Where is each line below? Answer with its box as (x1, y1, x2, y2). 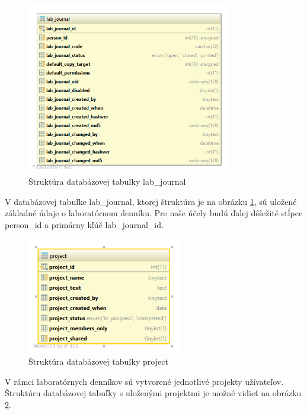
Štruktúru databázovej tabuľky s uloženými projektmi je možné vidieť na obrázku (5, 387, 302, 399)
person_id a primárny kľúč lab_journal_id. (5, 218, 164, 230)
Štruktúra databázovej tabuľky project (28, 355, 168, 368)
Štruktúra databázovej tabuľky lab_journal (28, 175, 186, 188)
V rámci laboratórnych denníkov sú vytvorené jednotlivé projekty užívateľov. (5, 375, 284, 387)
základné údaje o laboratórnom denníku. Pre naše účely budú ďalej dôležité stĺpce (5, 207, 303, 219)
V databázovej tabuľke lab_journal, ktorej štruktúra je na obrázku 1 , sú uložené (5, 195, 297, 207)
